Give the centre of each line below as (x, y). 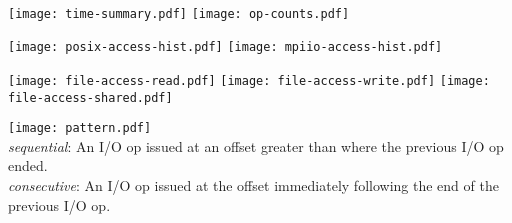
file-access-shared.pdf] (90, 97)
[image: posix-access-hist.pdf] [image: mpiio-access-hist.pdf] (225, 47)
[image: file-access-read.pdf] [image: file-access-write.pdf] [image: (249, 80)
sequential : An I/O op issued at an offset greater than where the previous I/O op (256, 145)
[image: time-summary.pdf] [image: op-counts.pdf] (179, 13)
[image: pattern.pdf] (80, 128)
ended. (28, 165)
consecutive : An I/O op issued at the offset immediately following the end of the (253, 185)
